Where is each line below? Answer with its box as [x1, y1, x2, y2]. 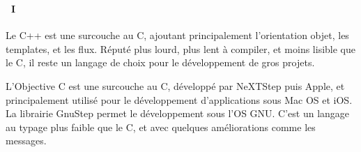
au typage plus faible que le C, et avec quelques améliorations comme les [6, 119, 316, 134]
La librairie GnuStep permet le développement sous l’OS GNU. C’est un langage [6, 106, 350, 121]
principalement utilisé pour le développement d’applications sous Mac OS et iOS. [6, 92, 353, 107]
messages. [6, 133, 47, 148]
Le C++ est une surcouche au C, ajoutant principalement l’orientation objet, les [6, 28, 349, 43]
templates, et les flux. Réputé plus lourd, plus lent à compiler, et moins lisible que [6, 41, 355, 56]
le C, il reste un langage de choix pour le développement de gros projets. [6, 55, 315, 70]
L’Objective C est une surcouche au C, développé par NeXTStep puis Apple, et [6, 78, 345, 93]
